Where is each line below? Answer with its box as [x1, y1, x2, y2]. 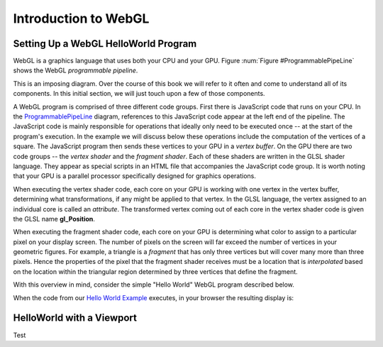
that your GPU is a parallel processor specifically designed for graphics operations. [13, 172, 257, 180]
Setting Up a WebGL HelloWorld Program [13, 38, 197, 50]
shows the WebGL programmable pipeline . [13, 66, 138, 75]
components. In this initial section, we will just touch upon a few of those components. [13, 89, 265, 98]
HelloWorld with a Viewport [13, 312, 138, 324]
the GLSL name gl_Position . [13, 214, 96, 223]
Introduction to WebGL [13, 11, 150, 26]
